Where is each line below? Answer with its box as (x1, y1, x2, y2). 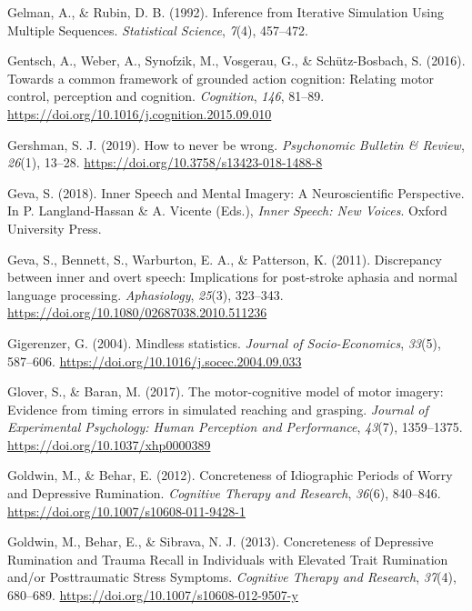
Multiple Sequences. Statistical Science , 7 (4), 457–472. (7, 20, 308, 39)
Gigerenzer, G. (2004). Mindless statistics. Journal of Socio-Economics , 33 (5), (7, 333, 441, 352)
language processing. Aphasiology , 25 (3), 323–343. (7, 285, 284, 304)
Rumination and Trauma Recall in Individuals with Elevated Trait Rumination (7, 549, 448, 568)
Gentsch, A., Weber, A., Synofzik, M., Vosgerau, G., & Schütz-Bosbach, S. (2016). (7, 51, 466, 70)
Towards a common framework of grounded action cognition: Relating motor (7, 68, 435, 87)
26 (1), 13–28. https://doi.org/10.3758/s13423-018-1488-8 (7, 153, 323, 172)
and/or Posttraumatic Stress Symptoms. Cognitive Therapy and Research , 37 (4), (7, 567, 457, 586)
